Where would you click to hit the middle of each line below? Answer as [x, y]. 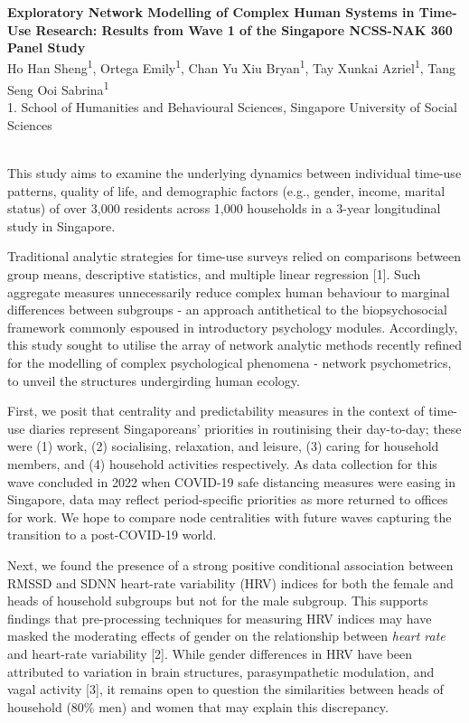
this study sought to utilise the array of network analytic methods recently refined [235, 345]
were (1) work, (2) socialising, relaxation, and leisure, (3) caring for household [223, 446]
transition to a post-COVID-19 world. [112, 535]
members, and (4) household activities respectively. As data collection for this [222, 463]
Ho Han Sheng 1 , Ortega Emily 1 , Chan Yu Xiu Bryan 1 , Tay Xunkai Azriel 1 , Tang [232, 67]
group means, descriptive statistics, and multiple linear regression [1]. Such [214, 274]
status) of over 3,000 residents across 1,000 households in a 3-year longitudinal [224, 208]
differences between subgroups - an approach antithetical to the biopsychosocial [227, 310]
